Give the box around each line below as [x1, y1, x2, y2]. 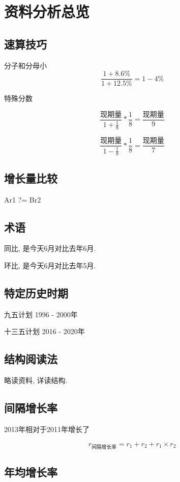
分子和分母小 [4, 60, 47, 70]
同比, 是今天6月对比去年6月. [4, 243, 96, 253]
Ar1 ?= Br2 [4, 194, 41, 205]
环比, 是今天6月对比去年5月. [4, 260, 96, 270]
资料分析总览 [4, 1, 90, 22]
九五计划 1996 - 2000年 [4, 309, 78, 319]
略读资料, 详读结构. [4, 375, 68, 386]
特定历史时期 [4, 285, 68, 300]
